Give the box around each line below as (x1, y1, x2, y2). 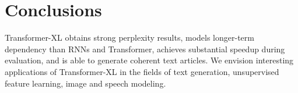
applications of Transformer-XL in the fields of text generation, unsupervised (5, 65, 279, 77)
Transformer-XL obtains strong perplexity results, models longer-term (5, 31, 254, 44)
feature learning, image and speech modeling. (5, 77, 166, 89)
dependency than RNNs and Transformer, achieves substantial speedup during (5, 42, 285, 55)
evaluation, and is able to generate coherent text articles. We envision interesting (5, 54, 294, 66)
